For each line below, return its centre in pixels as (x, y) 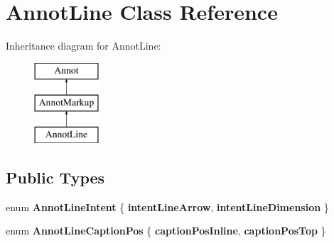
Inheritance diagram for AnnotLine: (83, 46)
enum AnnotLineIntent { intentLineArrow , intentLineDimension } (167, 207)
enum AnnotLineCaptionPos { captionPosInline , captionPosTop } (166, 231)
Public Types (55, 177)
